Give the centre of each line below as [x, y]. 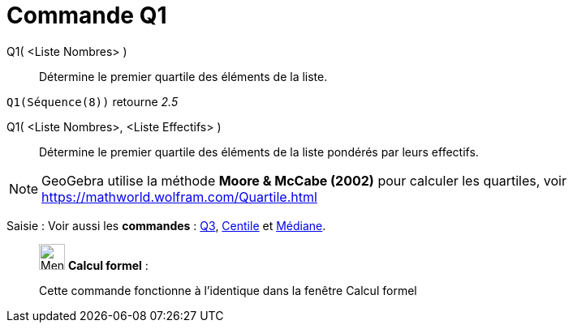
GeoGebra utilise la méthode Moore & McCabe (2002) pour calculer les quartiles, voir [304, 180]
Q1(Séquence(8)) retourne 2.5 [93, 101]
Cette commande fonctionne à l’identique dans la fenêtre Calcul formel [228, 290]
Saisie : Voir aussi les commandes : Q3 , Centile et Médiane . [166, 225]
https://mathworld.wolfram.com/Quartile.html [179, 197]
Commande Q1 [87, 15]
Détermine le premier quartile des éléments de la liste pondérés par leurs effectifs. [259, 152]
